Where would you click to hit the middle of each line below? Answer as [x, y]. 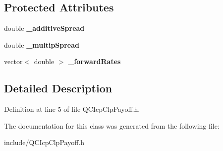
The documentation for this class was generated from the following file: [112, 125]
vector [13, 61]
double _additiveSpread [44, 28]
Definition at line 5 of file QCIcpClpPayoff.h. [72, 109]
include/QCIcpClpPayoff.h [44, 142]
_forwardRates [94, 61]
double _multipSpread [42, 44]
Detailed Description [58, 88]
